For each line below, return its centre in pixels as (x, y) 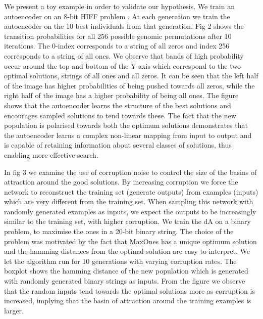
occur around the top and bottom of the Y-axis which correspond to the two (122, 65)
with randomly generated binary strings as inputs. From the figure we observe (125, 281)
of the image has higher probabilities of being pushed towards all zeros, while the (129, 85)
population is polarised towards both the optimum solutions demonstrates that (126, 125)
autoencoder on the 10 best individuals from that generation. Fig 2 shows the (124, 26)
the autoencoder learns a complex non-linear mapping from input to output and (128, 135)
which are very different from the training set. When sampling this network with (129, 201)
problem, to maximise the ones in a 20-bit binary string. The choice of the (119, 231)
